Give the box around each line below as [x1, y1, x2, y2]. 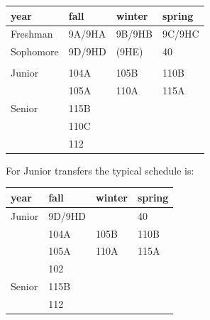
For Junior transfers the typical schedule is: [6, 162, 194, 177]
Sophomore [11, 44, 59, 59]
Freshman [11, 26, 53, 41]
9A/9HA [68, 26, 106, 41]
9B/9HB [116, 26, 153, 41]
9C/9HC [162, 26, 199, 41]
